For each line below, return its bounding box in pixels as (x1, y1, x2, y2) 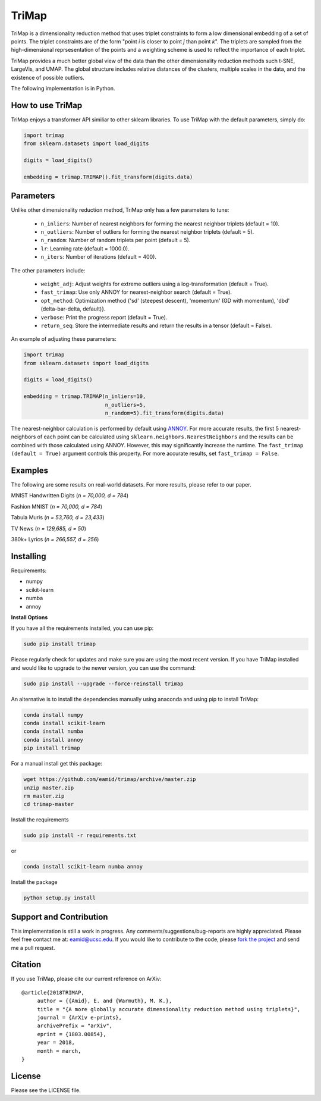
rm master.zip (23, 792, 65, 799)
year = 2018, (37, 1039, 75, 1046)
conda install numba (23, 728, 83, 735)
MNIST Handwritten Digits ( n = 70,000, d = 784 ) (11, 492, 129, 499)
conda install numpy (23, 711, 83, 718)
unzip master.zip (23, 784, 74, 791)
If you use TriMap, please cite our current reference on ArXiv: (11, 975, 162, 983)
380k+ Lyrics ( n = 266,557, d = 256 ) (11, 536, 99, 543)
